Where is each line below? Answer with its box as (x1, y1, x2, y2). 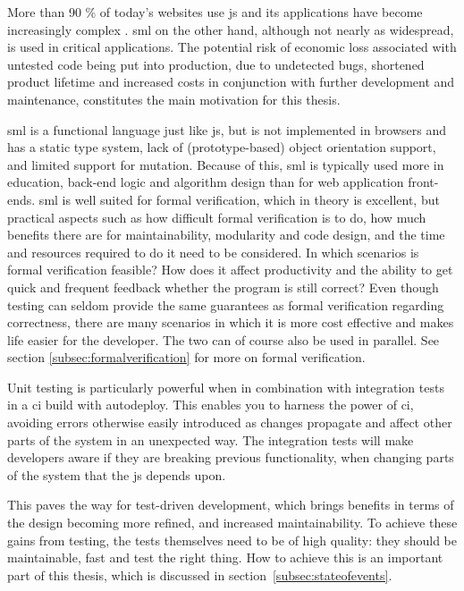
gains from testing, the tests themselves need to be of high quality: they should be (7, 530, 458, 549)
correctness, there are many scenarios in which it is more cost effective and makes (7, 313, 454, 332)
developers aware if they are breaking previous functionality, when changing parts (7, 448, 454, 467)
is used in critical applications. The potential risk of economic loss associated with (7, 38, 457, 56)
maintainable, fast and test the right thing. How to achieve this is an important (7, 548, 443, 567)
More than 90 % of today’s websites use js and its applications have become (7, 3, 423, 21)
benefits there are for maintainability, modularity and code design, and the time (7, 225, 445, 244)
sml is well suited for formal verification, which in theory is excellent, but (38, 190, 440, 208)
